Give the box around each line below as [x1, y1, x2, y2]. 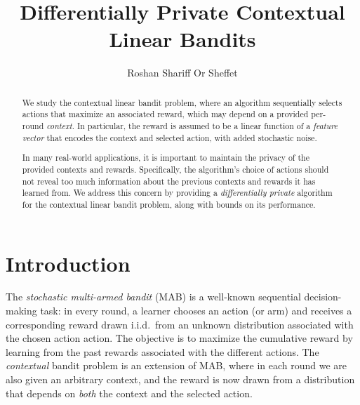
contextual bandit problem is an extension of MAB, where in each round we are [6, 358, 347, 373]
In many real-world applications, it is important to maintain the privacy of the [22, 152, 309, 164]
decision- [304, 289, 342, 304]
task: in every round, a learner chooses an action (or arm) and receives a [40, 303, 352, 318]
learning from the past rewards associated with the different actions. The [6, 344, 319, 359]
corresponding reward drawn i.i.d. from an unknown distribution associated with [6, 317, 354, 331]
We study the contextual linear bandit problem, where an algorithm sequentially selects [22, 96, 342, 108]
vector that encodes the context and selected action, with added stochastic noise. [22, 131, 317, 143]
